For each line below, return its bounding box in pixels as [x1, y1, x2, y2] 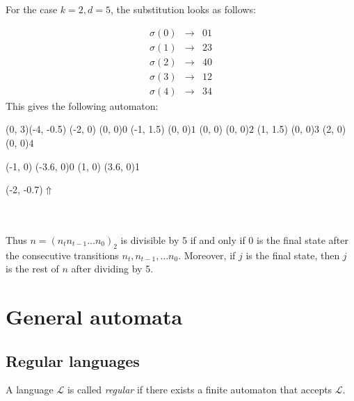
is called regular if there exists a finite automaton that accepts [67, 382, 332, 397]
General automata [6, 302, 183, 331]
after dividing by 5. [71, 261, 154, 276]
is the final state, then [246, 247, 340, 262]
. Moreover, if [178, 247, 236, 262]
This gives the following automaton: [6, 98, 159, 113]
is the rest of [6, 261, 59, 276]
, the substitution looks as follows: [110, 2, 256, 16]
